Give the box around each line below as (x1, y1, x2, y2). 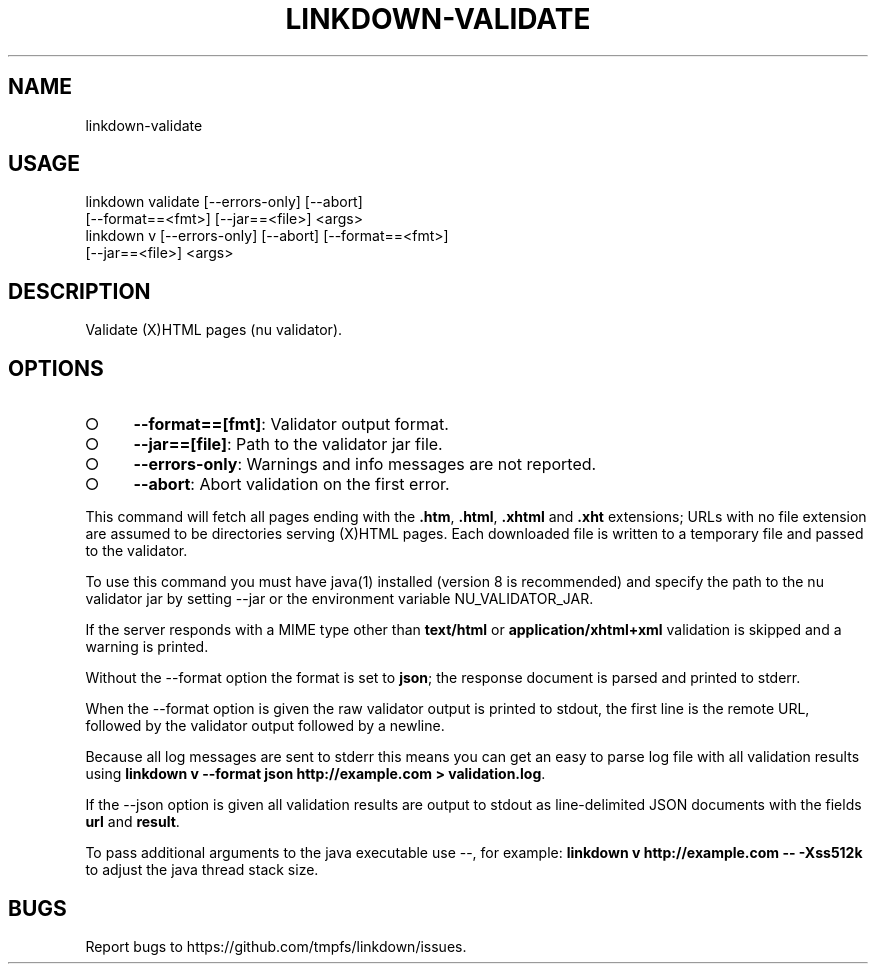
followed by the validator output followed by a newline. (85, 717, 445, 735)
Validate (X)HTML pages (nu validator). (85, 321, 343, 339)
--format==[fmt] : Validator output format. (133, 414, 449, 435)
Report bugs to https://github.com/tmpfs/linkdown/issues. (85, 937, 467, 955)
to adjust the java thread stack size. (85, 861, 319, 879)
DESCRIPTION (8, 278, 151, 304)
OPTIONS (8, 355, 104, 381)
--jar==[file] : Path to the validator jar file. (133, 434, 443, 455)
